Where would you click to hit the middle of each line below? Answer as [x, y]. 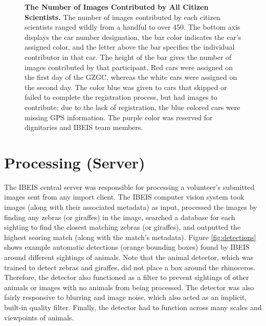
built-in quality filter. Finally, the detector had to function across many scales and [133, 307]
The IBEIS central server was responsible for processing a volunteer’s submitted [129, 187]
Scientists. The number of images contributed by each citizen [123, 17]
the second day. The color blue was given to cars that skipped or [126, 87]
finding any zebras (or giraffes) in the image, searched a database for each [120, 217]
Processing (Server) [75, 162]
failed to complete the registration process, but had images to [121, 97]
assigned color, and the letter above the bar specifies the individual [130, 47]
